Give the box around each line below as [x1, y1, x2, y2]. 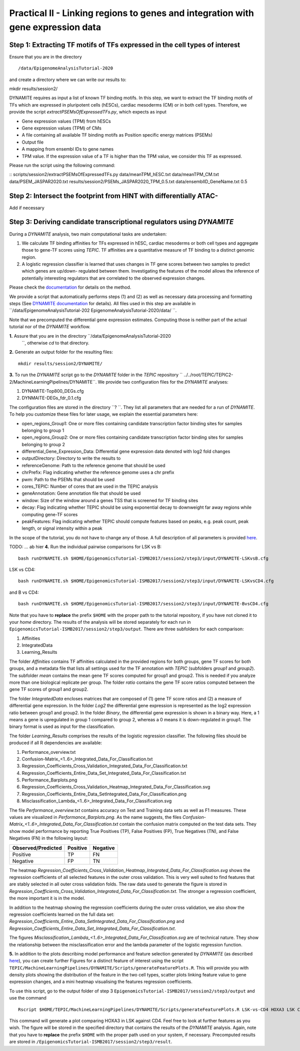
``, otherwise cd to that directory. [21, 340, 89, 346]
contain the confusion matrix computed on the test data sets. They [119, 821, 257, 827]
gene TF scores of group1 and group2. [9, 686, 88, 692]
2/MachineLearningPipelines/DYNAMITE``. [9, 379, 97, 385]
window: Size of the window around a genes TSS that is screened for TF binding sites [21, 497, 198, 503]
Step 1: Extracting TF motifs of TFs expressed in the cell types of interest [9, 41, 240, 49]
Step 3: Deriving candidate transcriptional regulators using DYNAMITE [9, 218, 234, 226]
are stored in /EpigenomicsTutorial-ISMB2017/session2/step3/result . [9, 1038, 172, 1045]
